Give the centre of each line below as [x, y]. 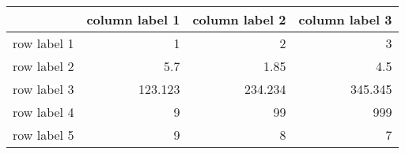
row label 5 [44, 135]
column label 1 [133, 19]
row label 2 [44, 66]
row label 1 [44, 43]
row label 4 [44, 112]
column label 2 [239, 19]
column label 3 [345, 19]
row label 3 [44, 89]
